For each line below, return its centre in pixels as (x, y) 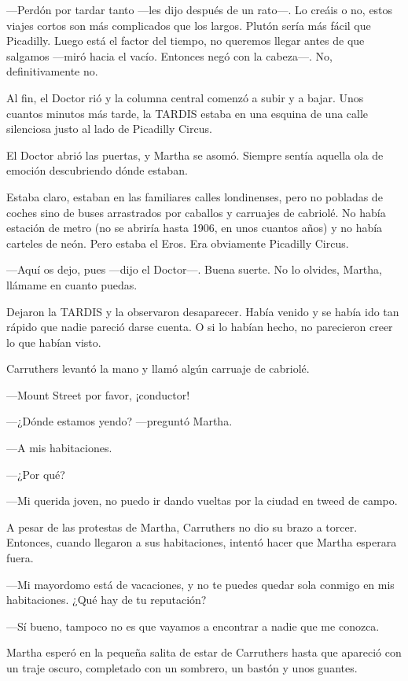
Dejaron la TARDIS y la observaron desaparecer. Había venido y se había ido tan (203, 311)
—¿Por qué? (36, 474)
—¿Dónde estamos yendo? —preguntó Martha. (119, 421)
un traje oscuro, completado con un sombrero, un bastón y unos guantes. (182, 668)
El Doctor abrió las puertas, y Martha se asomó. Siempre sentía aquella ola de (195, 155)
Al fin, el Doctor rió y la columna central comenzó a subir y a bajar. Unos (185, 97)
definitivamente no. (52, 71)
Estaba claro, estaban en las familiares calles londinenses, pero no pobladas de (195, 196)
